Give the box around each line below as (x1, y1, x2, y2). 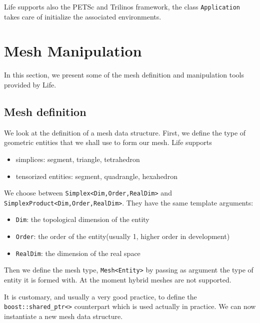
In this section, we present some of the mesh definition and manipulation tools (4, 69, 244, 80)
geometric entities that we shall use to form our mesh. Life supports (4, 137, 212, 147)
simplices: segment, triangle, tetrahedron (15, 153, 140, 164)
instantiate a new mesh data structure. (4, 310, 123, 321)
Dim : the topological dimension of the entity (15, 214, 149, 224)
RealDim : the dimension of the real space (15, 247, 140, 258)
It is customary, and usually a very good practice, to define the (4, 291, 197, 301)
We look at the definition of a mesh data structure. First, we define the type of (4, 127, 246, 137)
